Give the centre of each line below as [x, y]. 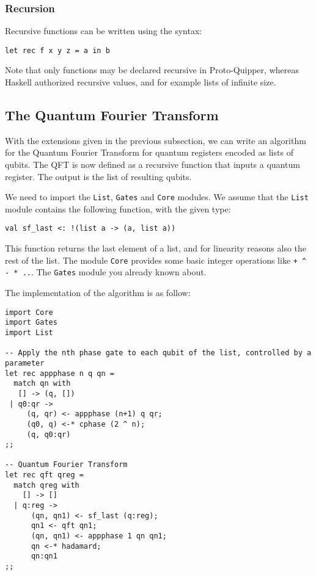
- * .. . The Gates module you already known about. [106, 272]
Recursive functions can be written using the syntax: [104, 31]
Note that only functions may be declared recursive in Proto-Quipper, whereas [152, 70]
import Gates [31, 323]
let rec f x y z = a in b [57, 50]
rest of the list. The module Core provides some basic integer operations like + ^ [156, 260]
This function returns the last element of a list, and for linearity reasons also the [156, 248]
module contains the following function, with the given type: [118, 208]
